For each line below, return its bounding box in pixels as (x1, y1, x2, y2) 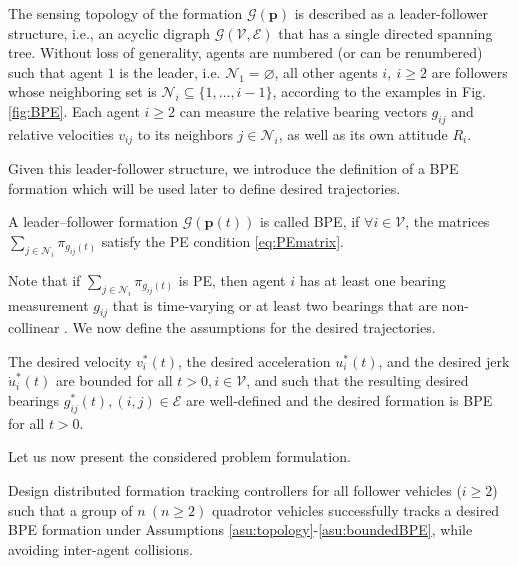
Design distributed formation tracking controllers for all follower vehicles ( (8, 480, 462, 501)
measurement (8, 294, 89, 315)
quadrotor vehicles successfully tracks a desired (211, 499, 500, 520)
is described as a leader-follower (294, 3, 488, 23)
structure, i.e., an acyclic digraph (8, 22, 211, 43)
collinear (8, 317, 60, 338)
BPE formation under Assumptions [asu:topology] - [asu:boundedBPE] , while (8, 519, 473, 540)
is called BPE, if (259, 211, 360, 232)
